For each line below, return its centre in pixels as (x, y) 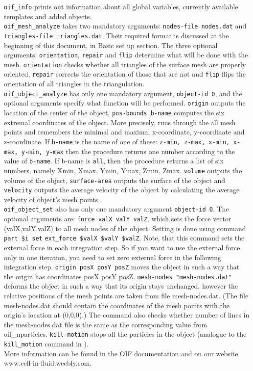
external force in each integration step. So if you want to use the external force (122, 247)
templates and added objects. (48, 16)
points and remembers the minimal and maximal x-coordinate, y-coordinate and (124, 132)
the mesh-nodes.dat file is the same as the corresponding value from (106, 324)
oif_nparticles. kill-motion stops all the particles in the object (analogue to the (125, 334)
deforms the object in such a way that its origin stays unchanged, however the (121, 286)
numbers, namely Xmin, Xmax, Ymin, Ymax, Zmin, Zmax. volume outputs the (123, 170)
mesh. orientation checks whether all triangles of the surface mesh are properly (125, 64)
